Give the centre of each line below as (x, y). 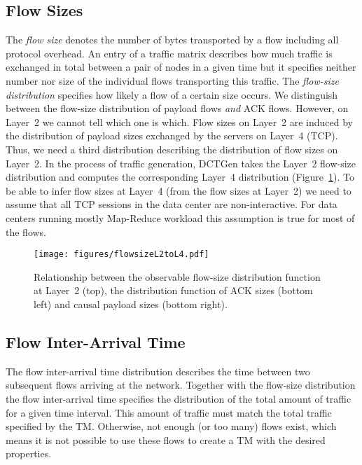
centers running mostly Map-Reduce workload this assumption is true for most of (180, 217)
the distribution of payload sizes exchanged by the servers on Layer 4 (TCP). (172, 136)
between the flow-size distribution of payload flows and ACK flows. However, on (177, 108)
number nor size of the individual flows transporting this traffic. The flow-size (172, 80)
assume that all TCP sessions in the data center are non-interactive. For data (172, 204)
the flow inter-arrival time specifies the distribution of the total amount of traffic (179, 398)
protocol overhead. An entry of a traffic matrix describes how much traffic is (169, 53)
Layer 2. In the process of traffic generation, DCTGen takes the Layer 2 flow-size (181, 163)
